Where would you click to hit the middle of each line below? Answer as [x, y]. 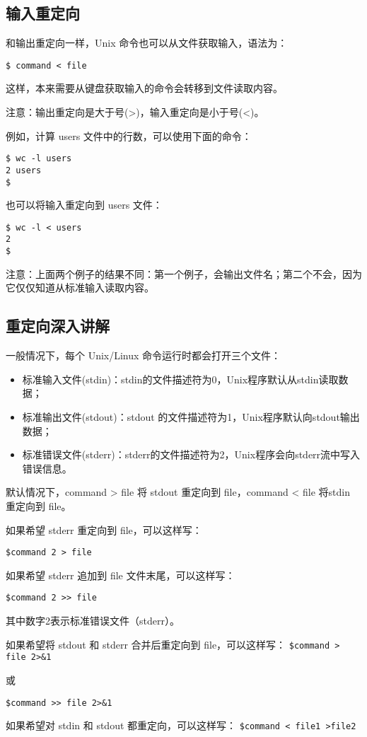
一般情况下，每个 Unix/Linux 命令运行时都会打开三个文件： [144, 355]
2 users [24, 170]
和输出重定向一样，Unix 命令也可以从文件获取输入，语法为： [147, 43]
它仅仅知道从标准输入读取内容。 [80, 288]
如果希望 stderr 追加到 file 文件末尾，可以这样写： [121, 575]
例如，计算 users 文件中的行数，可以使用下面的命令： [129, 135]
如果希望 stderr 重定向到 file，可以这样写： [104, 529]
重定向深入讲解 [58, 326]
